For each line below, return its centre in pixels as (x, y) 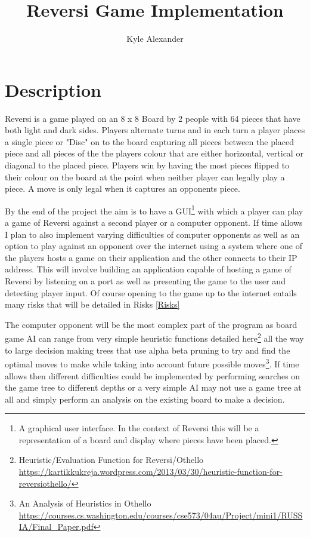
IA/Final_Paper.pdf (56, 527)
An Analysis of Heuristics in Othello (85, 503)
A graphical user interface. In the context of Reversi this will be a (139, 428)
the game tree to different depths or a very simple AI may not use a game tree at (153, 387)
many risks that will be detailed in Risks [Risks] (92, 304)
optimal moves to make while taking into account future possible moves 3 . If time (152, 363)
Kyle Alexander (155, 39)
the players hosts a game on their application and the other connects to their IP (151, 257)
